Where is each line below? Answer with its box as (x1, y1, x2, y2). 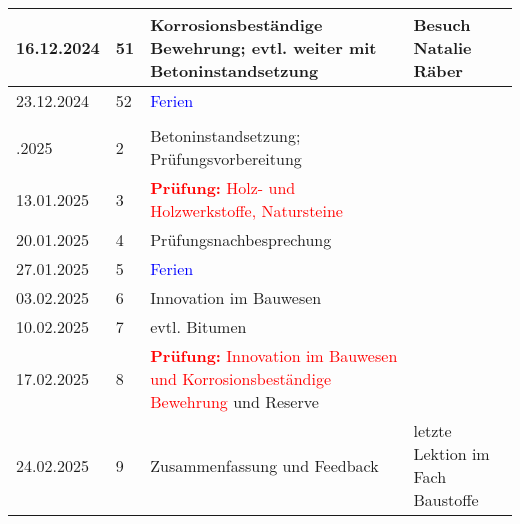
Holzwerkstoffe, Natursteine (150, 199, 343, 222)
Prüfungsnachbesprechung (150, 228, 332, 251)
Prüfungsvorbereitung (150, 147, 302, 170)
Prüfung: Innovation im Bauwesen (150, 344, 398, 367)
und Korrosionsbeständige (150, 367, 332, 390)
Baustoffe (413, 488, 479, 511)
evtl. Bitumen (150, 315, 247, 338)
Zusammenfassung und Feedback (150, 453, 379, 477)
